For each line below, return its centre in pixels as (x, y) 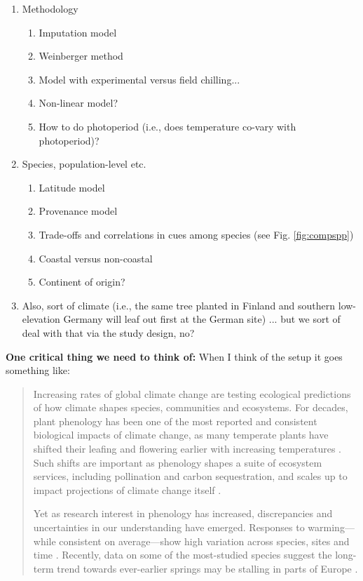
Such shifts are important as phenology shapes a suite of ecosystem (178, 462)
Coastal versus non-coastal (96, 258)
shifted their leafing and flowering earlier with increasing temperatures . (187, 449)
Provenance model (78, 211)
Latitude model (72, 187)
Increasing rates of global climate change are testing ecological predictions (192, 393)
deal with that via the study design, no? (108, 332)
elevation (41, 319)
